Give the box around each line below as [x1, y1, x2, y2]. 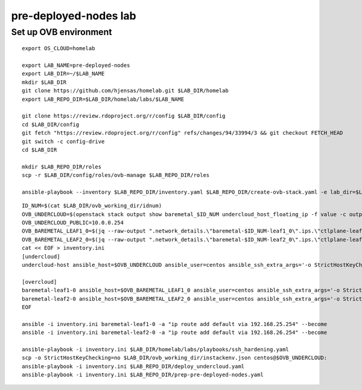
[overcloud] [22, 278, 57, 285]
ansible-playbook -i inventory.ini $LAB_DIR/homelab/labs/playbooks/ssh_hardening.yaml [22, 346, 290, 353]
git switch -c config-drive [22, 138, 105, 145]
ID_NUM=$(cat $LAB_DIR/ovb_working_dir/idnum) [22, 202, 162, 209]
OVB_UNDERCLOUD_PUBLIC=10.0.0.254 [22, 219, 124, 226]
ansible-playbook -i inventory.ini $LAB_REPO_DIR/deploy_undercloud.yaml [22, 363, 245, 369]
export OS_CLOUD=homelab [22, 45, 95, 52]
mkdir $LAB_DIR [22, 78, 67, 86]
